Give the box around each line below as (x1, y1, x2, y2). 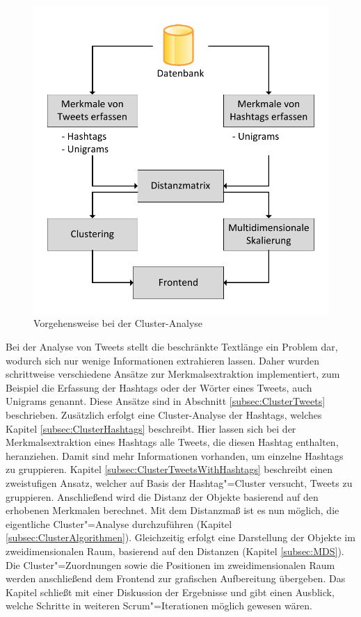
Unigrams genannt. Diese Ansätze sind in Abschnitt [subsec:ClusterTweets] (6, 394, 326, 408)
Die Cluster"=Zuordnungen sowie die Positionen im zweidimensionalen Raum (6, 557, 335, 572)
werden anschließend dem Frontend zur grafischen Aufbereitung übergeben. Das (6, 571, 346, 586)
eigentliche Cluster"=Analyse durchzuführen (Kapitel (6, 516, 232, 531)
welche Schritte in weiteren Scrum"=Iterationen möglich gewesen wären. (6, 598, 313, 613)
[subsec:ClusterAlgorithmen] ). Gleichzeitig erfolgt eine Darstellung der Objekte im (6, 530, 355, 545)
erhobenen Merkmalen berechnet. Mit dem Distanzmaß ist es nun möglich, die (6, 503, 339, 518)
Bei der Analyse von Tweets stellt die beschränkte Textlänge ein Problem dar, (6, 339, 338, 354)
